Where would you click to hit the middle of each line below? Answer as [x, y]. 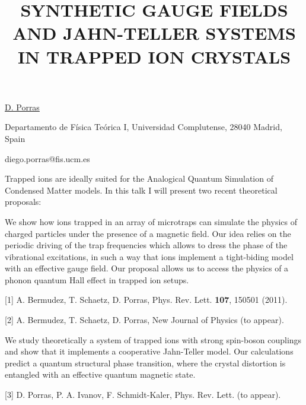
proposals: [23, 202]
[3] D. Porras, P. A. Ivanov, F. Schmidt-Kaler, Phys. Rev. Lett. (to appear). [143, 395]
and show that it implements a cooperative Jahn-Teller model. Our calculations [149, 351]
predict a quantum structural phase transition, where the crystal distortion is [145, 363]
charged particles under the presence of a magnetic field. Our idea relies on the [148, 233]
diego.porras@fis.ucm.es [47, 158]
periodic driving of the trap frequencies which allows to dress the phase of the [146, 245]
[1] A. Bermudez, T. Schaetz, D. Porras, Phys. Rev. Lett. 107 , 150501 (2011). [146, 300]
